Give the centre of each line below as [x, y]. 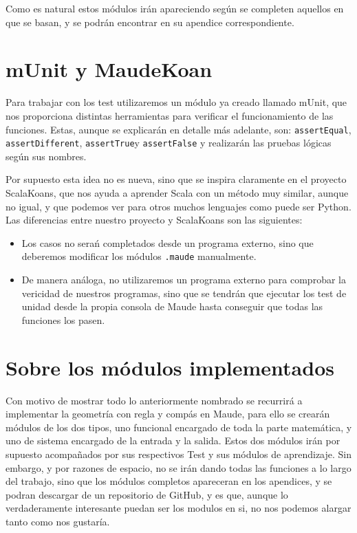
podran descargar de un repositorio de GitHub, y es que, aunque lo [147, 494]
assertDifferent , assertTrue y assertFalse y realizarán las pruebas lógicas [169, 143]
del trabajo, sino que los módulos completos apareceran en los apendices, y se [169, 481]
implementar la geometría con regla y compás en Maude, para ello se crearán [168, 414]
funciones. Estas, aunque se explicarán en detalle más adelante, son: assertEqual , [178, 129]
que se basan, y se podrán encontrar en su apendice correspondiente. [150, 22]
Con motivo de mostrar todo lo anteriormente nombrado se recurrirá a [154, 400]
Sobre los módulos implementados [170, 367]
